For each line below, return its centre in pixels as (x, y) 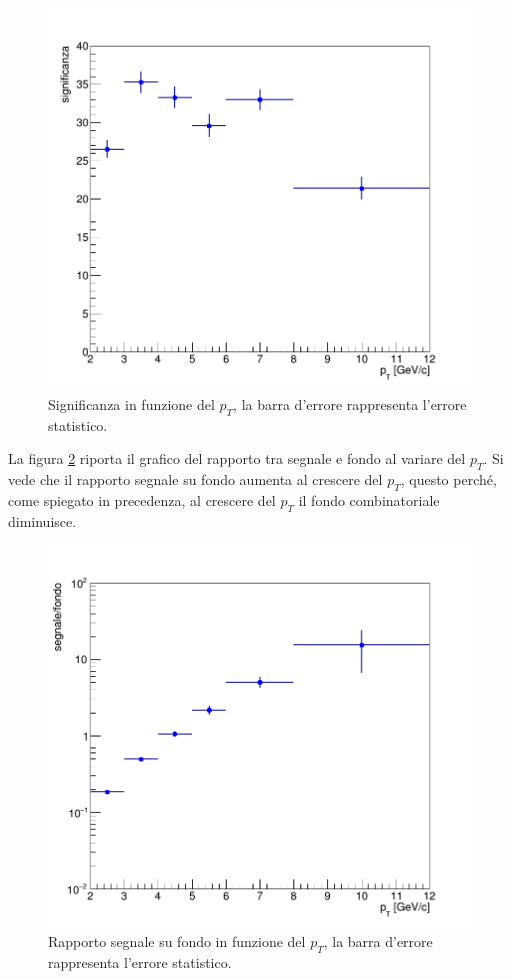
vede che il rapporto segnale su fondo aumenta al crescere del (195, 479)
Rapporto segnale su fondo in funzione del (177, 941)
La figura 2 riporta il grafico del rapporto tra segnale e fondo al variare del (237, 458)
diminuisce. (42, 520)
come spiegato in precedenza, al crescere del (142, 499)
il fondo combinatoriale (369, 499)
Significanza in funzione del (131, 403)
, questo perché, (448, 479)
